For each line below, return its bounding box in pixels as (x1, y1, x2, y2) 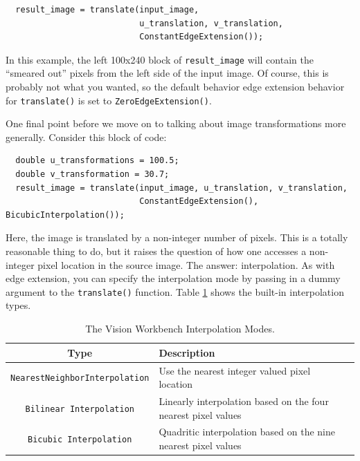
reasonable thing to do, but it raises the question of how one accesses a (6, 244, 307, 258)
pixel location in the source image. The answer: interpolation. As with (37, 257, 335, 272)
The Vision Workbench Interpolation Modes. (85, 321, 275, 336)
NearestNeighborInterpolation (10, 373, 150, 384)
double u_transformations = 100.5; (15, 156, 179, 166)
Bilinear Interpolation (25, 404, 134, 414)
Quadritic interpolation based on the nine (159, 424, 335, 439)
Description (159, 345, 215, 359)
